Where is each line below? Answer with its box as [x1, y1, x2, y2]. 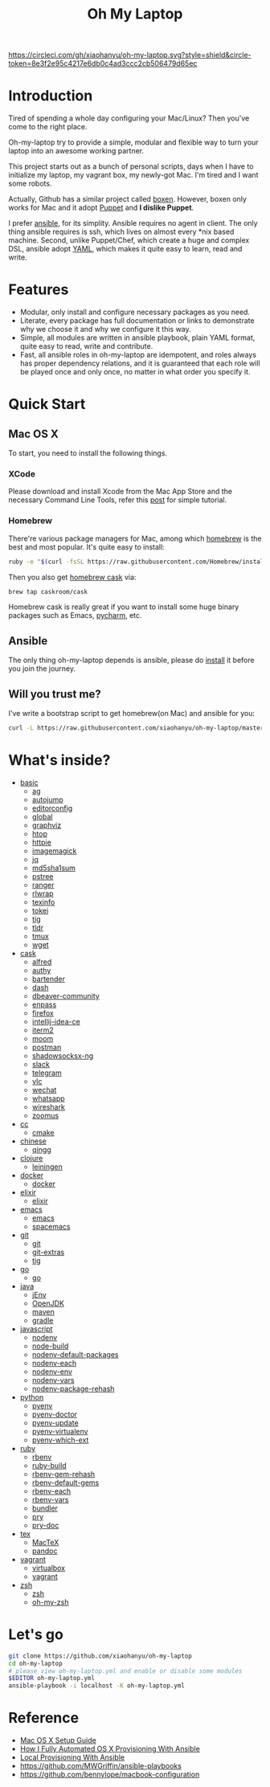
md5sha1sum [31, 863, 76, 873]
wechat [31, 1085, 57, 1094]
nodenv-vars [31, 1375, 75, 1384]
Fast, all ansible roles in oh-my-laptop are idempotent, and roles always [19, 350, 257, 360]
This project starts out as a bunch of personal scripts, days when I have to [8, 162, 254, 171]
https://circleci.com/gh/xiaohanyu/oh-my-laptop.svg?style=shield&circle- [8, 50, 252, 60]
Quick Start [8, 395, 86, 414]
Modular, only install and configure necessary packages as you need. [19, 307, 251, 317]
